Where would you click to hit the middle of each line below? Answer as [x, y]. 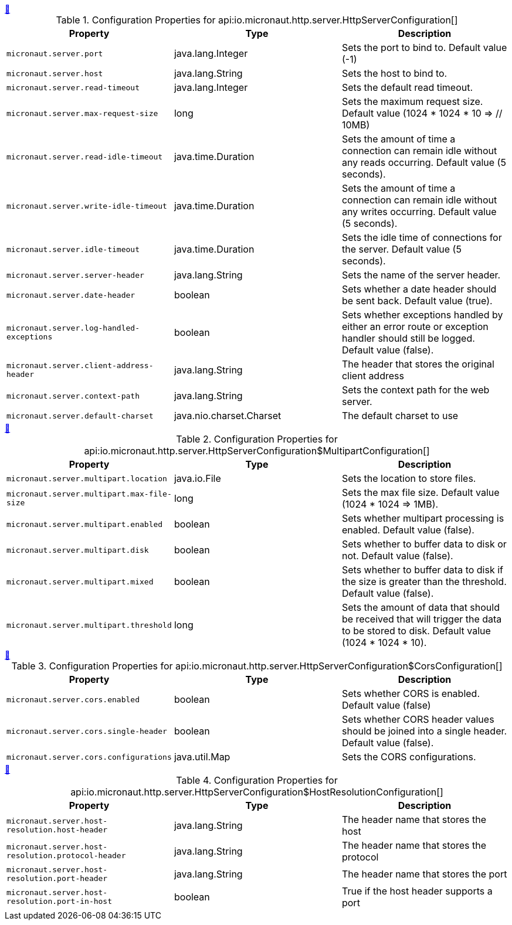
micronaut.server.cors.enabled [73, 699]
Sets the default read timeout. [407, 87]
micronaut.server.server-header [75, 275]
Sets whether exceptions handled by [422, 315]
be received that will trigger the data [422, 619]
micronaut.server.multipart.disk [78, 550]
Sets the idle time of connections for [422, 237]
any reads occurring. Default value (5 [424, 162]
